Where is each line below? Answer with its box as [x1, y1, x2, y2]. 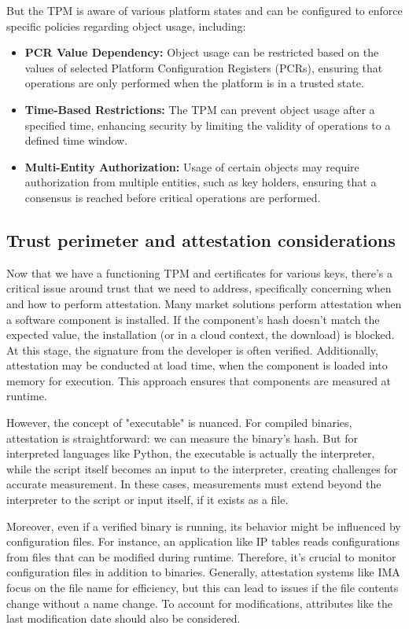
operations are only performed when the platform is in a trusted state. [24, 75, 364, 91]
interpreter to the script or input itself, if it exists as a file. [6, 491, 289, 508]
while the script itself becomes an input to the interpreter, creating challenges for [6, 460, 398, 476]
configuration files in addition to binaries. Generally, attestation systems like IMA [6, 564, 400, 580]
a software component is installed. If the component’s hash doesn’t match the [6, 311, 380, 327]
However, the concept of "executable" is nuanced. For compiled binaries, [6, 414, 352, 431]
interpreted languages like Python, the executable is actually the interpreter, [6, 445, 375, 462]
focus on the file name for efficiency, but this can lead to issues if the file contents [6, 579, 399, 596]
